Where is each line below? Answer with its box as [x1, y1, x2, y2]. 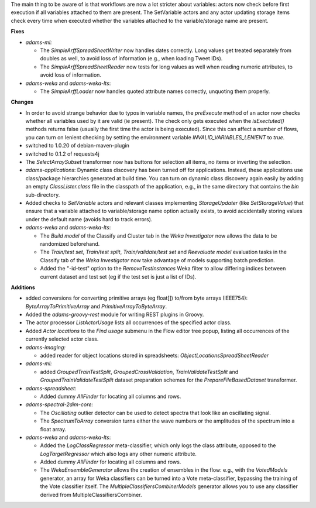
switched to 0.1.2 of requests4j [25, 150, 99, 157]
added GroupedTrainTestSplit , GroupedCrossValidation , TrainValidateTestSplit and [40, 368, 239, 375]
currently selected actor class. [25, 335, 99, 342]
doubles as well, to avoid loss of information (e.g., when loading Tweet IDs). [40, 55, 223, 62]
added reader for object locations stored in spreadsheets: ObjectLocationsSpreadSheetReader [40, 352, 269, 359]
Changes [11, 98, 33, 105]
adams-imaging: [25, 344, 66, 351]
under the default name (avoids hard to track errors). [25, 215, 153, 222]
